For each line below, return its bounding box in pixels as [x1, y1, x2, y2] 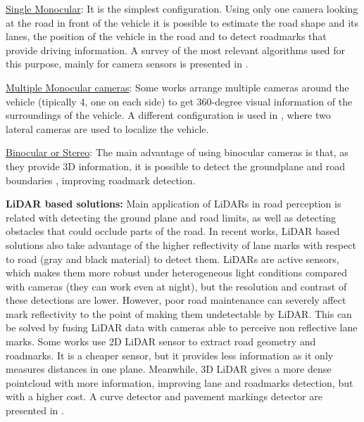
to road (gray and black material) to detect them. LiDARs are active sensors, [6, 251, 339, 266]
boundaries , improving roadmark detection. [6, 172, 196, 187]
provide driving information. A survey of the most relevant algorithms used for [6, 42, 346, 57]
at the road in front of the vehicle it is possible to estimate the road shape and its [6, 15, 359, 30]
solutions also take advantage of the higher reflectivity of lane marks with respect [6, 237, 356, 252]
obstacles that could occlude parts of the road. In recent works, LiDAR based [6, 224, 340, 238]
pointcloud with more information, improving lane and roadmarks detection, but [6, 375, 353, 390]
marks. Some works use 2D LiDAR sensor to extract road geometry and [6, 334, 316, 349]
